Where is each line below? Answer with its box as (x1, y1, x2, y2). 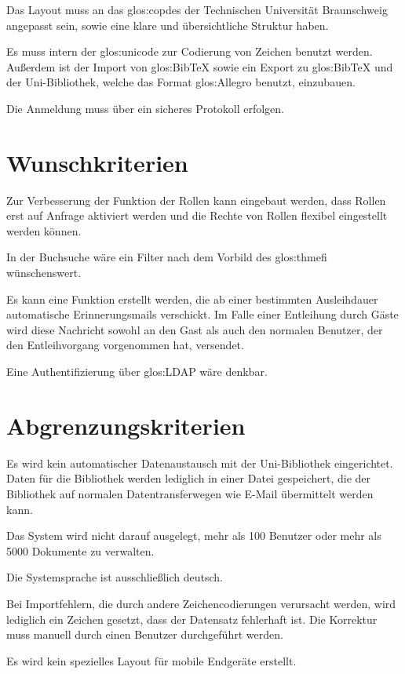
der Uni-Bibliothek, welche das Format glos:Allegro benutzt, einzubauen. (6, 74, 356, 90)
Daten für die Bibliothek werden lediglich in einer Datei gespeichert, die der (6, 470, 371, 486)
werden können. (6, 222, 82, 239)
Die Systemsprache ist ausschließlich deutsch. (6, 569, 223, 585)
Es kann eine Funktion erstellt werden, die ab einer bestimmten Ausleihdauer (6, 290, 378, 307)
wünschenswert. (6, 264, 82, 281)
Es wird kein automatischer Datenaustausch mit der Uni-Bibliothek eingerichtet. (6, 454, 393, 471)
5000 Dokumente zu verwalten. (6, 542, 155, 559)
